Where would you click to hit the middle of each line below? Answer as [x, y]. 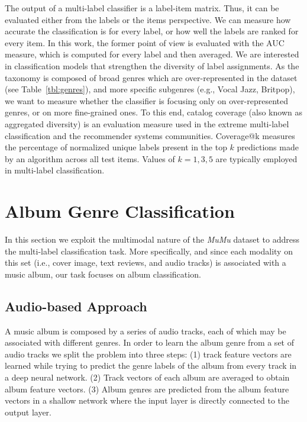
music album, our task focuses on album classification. [103, 274]
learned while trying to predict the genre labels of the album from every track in [151, 365]
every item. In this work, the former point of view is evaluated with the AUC [145, 42]
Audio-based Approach [76, 306]
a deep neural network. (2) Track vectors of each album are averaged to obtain [147, 377]
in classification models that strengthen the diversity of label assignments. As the [152, 65]
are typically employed [256, 158]
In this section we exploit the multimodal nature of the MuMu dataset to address [152, 239]
